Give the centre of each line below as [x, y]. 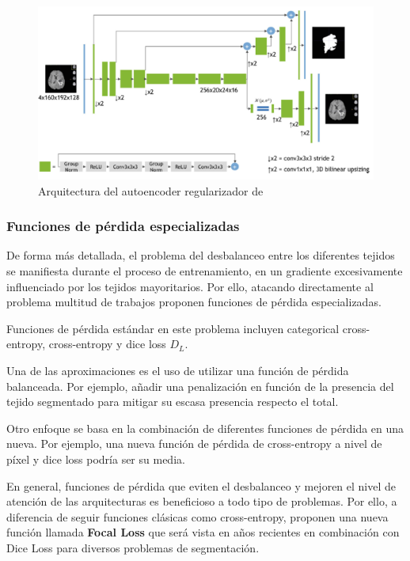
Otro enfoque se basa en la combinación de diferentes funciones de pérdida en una [205, 428]
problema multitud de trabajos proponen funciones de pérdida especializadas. [194, 302]
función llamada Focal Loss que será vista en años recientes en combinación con [203, 532]
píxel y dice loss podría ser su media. [96, 459]
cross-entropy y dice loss [107, 344]
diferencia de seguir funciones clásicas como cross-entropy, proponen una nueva [197, 516]
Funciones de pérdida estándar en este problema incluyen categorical [173, 328]
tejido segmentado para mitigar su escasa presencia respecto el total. [173, 402]
